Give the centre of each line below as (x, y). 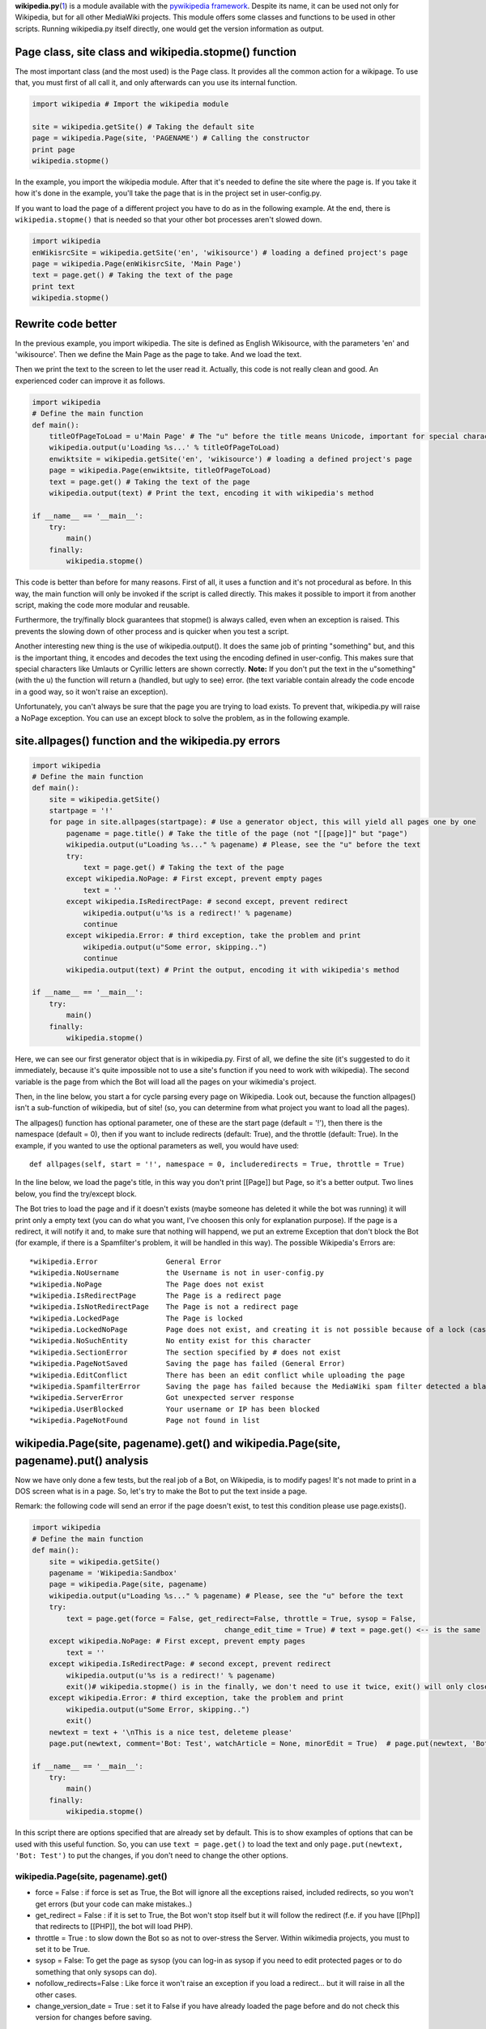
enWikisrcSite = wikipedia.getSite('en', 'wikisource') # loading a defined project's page (220, 252)
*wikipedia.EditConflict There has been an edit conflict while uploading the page (217, 1375)
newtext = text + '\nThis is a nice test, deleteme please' (171, 1732)
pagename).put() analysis (82, 1460)
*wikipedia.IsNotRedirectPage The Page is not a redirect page (164, 1307)
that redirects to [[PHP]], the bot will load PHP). (114, 1927)
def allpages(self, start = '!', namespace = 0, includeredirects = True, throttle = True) (217, 1164)
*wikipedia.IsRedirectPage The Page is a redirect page (156, 1295)
